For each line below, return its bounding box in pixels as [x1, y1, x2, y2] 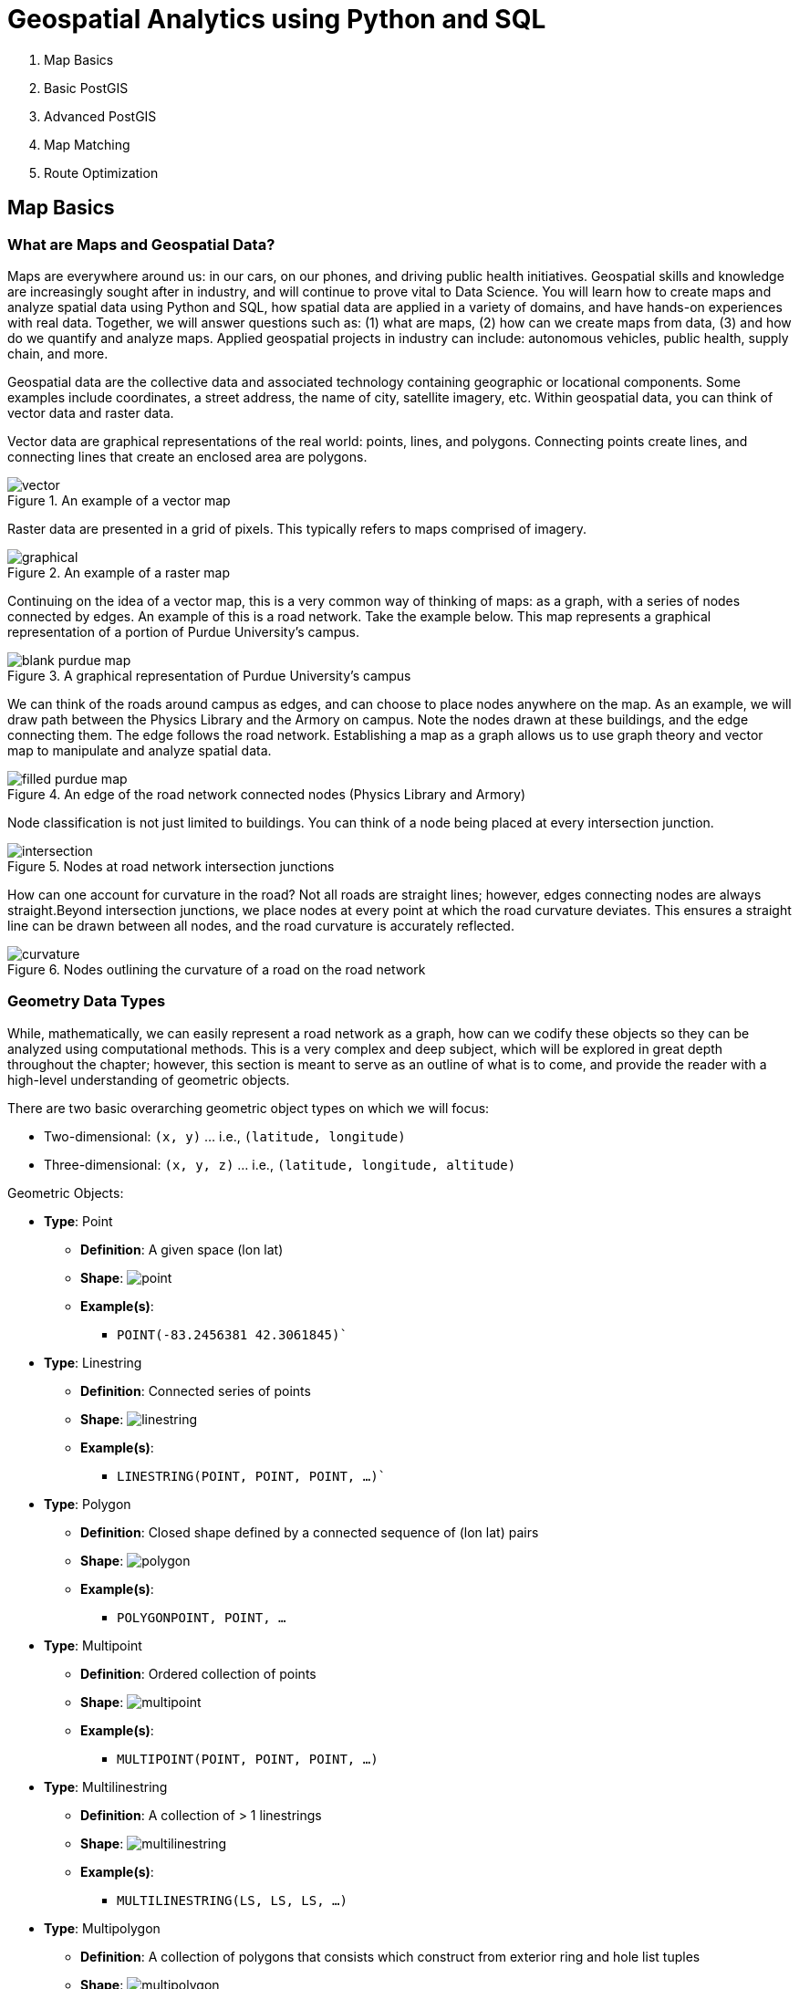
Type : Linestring [44, 1354, 142, 1370]
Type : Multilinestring [44, 1778, 168, 1795]
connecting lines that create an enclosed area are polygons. [7, 448, 368, 464]
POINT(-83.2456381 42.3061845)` [117, 1327, 348, 1342]
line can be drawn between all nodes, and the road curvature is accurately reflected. [7, 917, 514, 933]
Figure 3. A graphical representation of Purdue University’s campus [7, 667, 411, 683]
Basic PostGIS [44, 79, 129, 96]
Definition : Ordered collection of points [80, 1665, 316, 1682]
